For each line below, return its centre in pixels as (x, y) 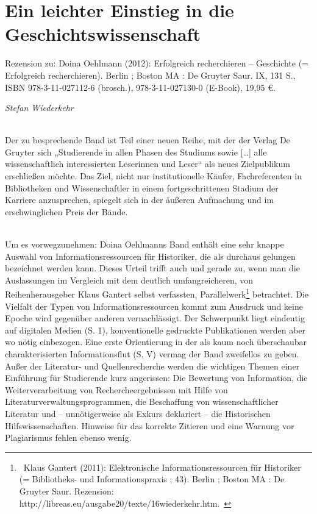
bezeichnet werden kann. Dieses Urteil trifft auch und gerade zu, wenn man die (152, 268)
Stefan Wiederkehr (39, 108)
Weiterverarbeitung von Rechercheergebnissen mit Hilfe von (116, 389)
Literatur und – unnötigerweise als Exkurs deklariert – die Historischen (138, 413)
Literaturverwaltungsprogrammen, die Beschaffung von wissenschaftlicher (142, 402)
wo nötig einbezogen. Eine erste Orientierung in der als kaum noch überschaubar (156, 342)
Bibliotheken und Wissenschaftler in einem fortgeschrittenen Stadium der (142, 187)
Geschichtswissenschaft (103, 34)
